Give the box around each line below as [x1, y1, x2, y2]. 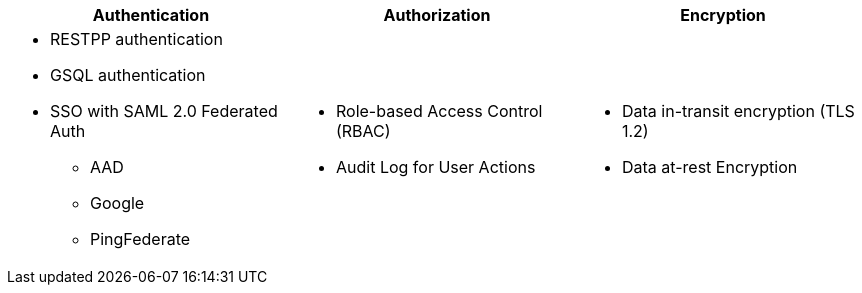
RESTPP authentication [50, 29, 223, 49]
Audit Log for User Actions [335, 157, 536, 177]
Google [90, 193, 145, 213]
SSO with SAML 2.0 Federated [50, 101, 278, 121]
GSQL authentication [50, 65, 206, 85]
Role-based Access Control [335, 101, 543, 121]
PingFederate [90, 229, 191, 249]
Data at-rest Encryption [621, 157, 798, 177]
